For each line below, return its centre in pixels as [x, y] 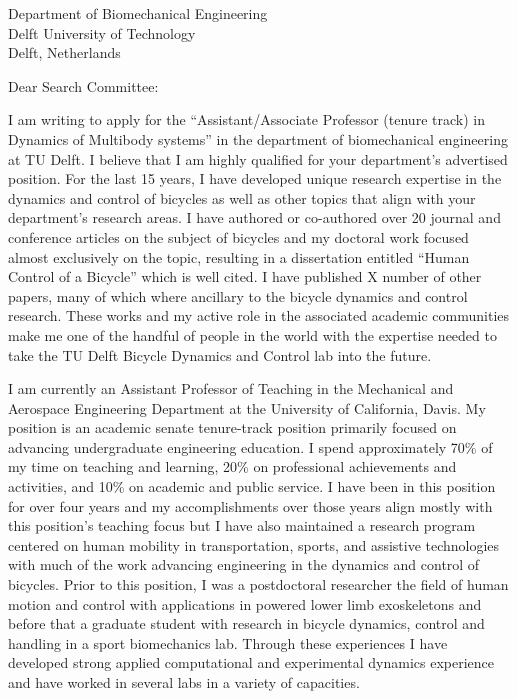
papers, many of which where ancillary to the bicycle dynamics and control [238, 295]
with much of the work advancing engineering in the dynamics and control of [244, 564]
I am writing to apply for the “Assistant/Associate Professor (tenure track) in [246, 119]
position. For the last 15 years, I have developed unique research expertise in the [255, 178]
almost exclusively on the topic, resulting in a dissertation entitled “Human [239, 256]
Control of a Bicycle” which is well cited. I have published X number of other [245, 276]
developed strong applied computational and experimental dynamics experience [251, 662]
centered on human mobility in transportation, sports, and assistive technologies [254, 544]
